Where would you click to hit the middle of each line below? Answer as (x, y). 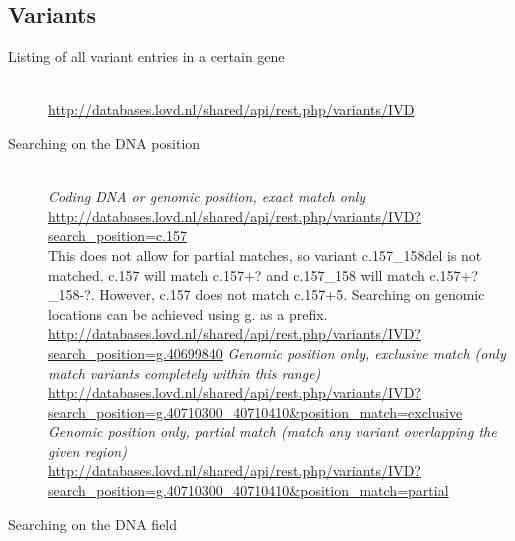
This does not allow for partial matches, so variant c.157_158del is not (265, 254)
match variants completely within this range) (184, 372)
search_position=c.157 (118, 235)
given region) (87, 450)
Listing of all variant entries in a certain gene (146, 56)
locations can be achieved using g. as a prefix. (188, 313)
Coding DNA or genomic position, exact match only (207, 196)
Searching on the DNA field (93, 523)
